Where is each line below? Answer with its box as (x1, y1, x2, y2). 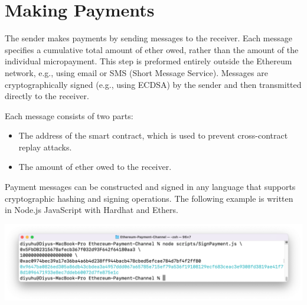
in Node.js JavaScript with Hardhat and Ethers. (5, 204, 178, 216)
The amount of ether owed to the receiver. (18, 160, 172, 173)
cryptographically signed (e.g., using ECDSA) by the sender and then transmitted (5, 78, 302, 90)
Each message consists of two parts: (5, 109, 133, 122)
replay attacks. (18, 140, 72, 153)
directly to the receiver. (5, 90, 89, 102)
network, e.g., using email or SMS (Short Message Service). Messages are (5, 66, 268, 78)
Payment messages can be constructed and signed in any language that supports (5, 181, 296, 193)
